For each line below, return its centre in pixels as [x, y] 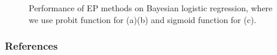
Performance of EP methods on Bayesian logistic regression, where [151, 8]
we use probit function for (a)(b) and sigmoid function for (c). [143, 19]
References [31, 46]
